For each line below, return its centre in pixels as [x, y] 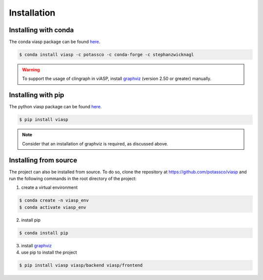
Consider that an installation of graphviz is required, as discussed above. [95, 143]
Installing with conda [41, 30]
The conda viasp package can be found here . [55, 42]
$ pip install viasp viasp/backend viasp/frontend [81, 265]
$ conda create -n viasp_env [54, 200]
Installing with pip [37, 95]
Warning [31, 70]
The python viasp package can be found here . [55, 107]
